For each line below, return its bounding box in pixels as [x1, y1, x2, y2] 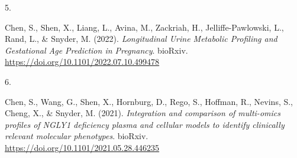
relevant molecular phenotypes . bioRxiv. [5, 130, 148, 142]
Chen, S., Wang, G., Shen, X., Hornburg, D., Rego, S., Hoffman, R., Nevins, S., [5, 95, 293, 107]
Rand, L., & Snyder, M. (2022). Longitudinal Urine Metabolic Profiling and [5, 32, 277, 45]
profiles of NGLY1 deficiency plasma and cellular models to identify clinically [5, 118, 285, 130]
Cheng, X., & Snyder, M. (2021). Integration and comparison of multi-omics [5, 107, 280, 119]
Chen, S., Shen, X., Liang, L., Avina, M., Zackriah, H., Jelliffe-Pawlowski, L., [5, 21, 284, 33]
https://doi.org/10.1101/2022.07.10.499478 [5, 55, 160, 68]
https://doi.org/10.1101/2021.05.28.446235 [5, 141, 160, 153]
